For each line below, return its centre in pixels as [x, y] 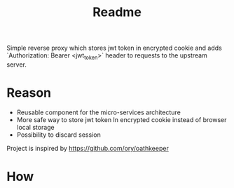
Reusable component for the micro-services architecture [99, 112]
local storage [36, 127]
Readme [117, 12]
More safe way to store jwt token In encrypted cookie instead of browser [122, 119]
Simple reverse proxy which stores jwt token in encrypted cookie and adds [114, 48]
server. [17, 65]
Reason [29, 93]
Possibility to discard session [58, 135]
